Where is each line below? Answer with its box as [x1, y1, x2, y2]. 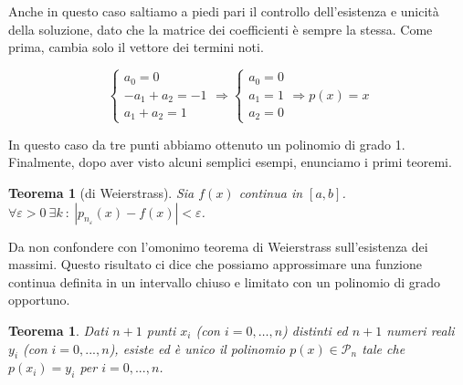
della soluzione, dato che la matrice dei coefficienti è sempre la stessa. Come [8, 19, 433, 38]
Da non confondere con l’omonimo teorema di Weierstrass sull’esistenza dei [8, 236, 428, 255]
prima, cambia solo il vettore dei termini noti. [8, 37, 264, 57]
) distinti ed [282, 320, 348, 339]
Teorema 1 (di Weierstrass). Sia [8, 182, 195, 202]
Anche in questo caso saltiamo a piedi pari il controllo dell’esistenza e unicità [8, 2, 439, 20]
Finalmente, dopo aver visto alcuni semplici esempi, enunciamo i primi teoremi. [8, 152, 452, 172]
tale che [362, 338, 405, 358]
